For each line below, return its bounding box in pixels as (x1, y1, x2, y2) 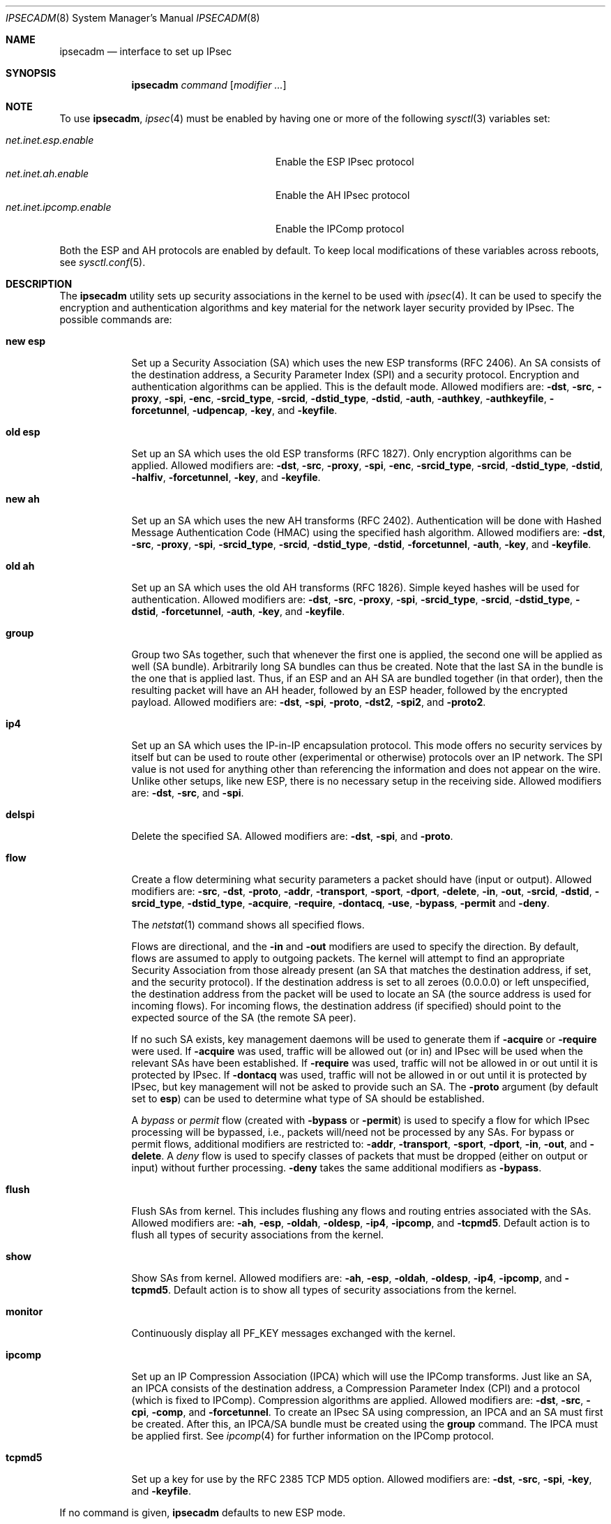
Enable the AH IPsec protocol (276, 189, 410, 201)
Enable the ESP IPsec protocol (276, 156, 414, 168)
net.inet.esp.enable (6, 134, 94, 146)
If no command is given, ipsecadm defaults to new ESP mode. (59, 1507, 346, 1518)
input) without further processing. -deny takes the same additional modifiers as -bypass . (131, 1162, 542, 1174)
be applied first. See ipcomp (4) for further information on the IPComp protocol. (131, 1430, 495, 1442)
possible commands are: (59, 313, 172, 325)
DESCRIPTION (6, 278, 73, 290)
